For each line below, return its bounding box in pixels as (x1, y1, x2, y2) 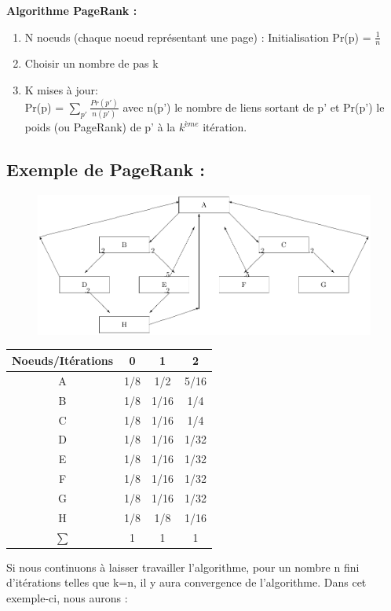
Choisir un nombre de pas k (24, 55, 159, 72)
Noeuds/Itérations (12, 352, 114, 368)
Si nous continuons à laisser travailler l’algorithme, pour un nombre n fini (6, 558, 360, 575)
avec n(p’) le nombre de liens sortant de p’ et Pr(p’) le (122, 98, 385, 115)
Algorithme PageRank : (6, 2, 137, 18)
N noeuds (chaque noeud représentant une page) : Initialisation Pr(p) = (24, 28, 371, 45)
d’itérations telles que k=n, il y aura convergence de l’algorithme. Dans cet (6, 574, 367, 591)
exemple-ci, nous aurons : (6, 589, 128, 605)
